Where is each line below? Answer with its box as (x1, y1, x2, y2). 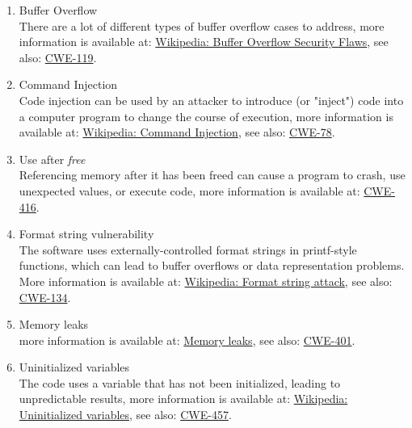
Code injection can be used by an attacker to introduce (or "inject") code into (19, 91, 404, 108)
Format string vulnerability (19, 225, 154, 242)
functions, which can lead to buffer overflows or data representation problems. (19, 257, 405, 274)
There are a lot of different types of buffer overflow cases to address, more (19, 17, 385, 34)
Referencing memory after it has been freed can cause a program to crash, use (19, 166, 406, 183)
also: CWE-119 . (19, 48, 97, 65)
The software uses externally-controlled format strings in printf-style (19, 241, 357, 258)
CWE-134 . (19, 288, 71, 305)
